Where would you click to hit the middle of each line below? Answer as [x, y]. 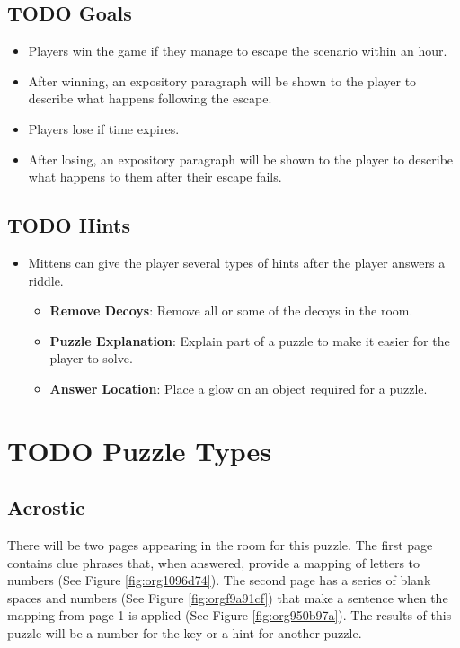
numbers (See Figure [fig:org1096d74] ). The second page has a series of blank [219, 580]
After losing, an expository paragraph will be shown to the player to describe [241, 159]
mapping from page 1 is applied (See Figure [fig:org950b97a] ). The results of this [230, 615]
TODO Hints [69, 225]
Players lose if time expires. [104, 128]
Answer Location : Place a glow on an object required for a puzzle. [239, 388]
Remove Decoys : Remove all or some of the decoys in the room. [231, 311]
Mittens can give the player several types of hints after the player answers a [237, 262]
